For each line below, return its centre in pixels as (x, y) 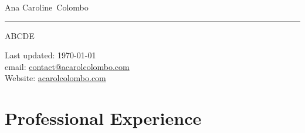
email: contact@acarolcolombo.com (67, 66)
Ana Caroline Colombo (47, 7)
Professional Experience (103, 118)
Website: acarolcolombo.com (55, 78)
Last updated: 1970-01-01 (50, 55)
